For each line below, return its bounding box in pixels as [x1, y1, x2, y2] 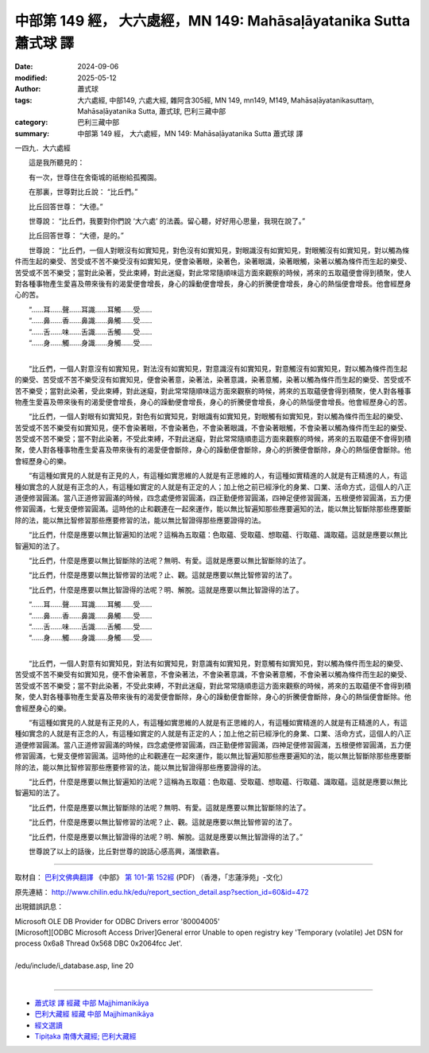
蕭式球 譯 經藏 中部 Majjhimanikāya [34, 998, 149, 1008]
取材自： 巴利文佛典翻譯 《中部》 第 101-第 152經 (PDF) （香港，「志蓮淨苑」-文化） [14, 872, 288, 882]
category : [14, 118, 48, 127]
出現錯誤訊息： [14, 902, 64, 911]
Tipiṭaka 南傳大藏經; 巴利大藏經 [34, 1032, 137, 1041]
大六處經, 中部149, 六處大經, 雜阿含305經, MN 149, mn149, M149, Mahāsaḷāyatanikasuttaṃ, [77, 95, 374, 105]
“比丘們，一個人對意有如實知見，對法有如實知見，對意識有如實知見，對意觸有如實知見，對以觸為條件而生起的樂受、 [28, 659, 408, 668]
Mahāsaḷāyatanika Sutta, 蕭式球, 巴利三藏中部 [77, 106, 226, 115]
